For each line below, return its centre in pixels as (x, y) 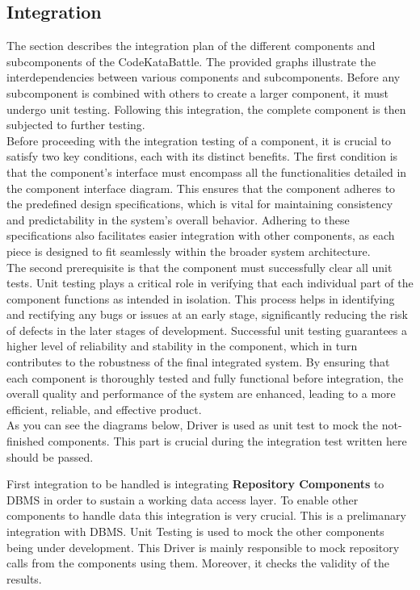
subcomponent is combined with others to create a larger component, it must (197, 92)
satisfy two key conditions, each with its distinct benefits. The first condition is (202, 156)
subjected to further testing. (76, 125)
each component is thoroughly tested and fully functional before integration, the (205, 377)
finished (25, 441)
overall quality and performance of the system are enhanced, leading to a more (201, 393)
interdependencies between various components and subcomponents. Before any (204, 77)
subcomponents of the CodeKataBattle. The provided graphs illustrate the (191, 61)
